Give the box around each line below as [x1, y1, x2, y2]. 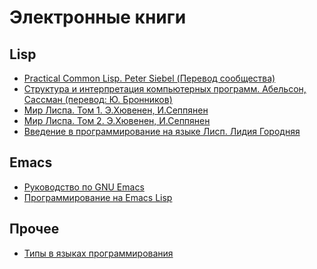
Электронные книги [9, 6, 187, 29]
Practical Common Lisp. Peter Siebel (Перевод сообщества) [23, 72, 276, 84]
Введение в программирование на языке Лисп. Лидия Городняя [23, 126, 301, 137]
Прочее [9, 221, 60, 238]
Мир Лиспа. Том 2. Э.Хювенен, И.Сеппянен [23, 115, 211, 126]
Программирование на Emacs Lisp [23, 191, 173, 203]
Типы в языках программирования [23, 247, 174, 259]
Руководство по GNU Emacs [23, 181, 145, 193]
